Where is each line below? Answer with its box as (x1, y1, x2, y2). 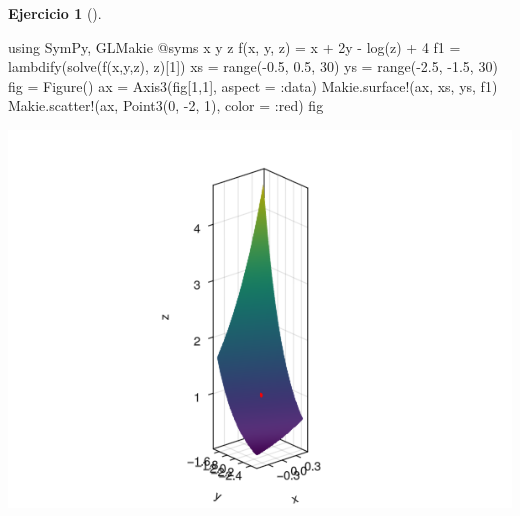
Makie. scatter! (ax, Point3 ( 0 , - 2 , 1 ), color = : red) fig (8, 95, 324, 116)
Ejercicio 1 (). (8, 3, 102, 23)
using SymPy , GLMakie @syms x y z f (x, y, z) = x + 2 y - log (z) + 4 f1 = (8, 36, 461, 57)
